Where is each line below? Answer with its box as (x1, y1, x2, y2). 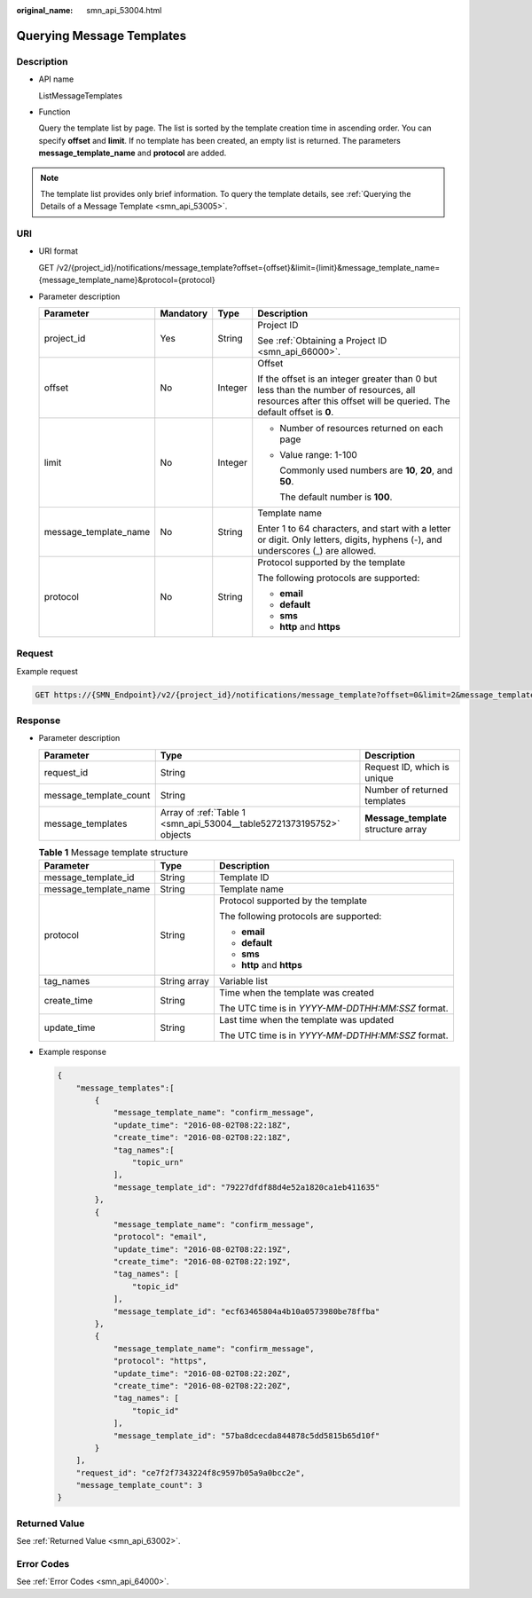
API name (38, 74, 74, 84)
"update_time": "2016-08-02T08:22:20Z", (113, 1368, 292, 1379)
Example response (38, 1047, 106, 1058)
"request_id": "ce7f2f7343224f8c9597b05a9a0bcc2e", (75, 1468, 306, 1477)
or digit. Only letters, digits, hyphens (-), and (257, 533, 442, 546)
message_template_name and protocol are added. (38, 147, 227, 159)
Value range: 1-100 (279, 448, 358, 461)
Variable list (218, 975, 268, 988)
